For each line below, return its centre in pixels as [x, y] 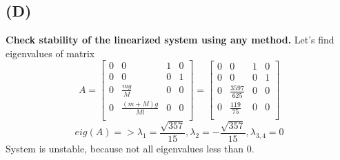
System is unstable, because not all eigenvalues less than [125, 148]
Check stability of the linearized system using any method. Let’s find [170, 40]
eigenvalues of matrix [50, 53]
